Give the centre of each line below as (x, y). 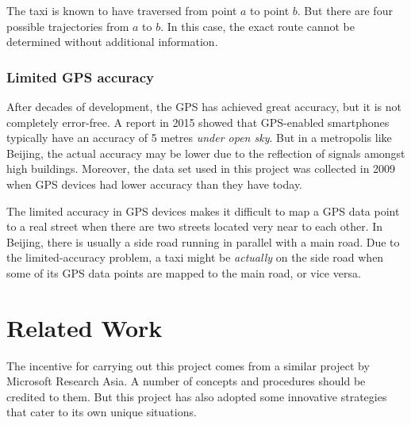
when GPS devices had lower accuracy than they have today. (155, 184)
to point (270, 10)
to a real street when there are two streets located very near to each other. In (195, 226)
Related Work (85, 327)
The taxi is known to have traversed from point (122, 10)
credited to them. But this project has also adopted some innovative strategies (197, 396)
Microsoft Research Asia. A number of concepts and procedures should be (186, 381)
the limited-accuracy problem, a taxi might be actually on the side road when (195, 257)
